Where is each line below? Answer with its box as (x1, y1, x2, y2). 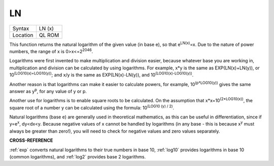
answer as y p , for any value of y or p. (9, 88, 87, 94)
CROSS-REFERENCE (9, 137, 53, 144)
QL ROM (39, 31, 59, 38)
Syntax (12, 25, 29, 32)
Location (12, 31, 33, 38)
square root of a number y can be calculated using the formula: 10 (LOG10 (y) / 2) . (9, 104, 175, 111)
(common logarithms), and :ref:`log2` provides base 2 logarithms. (9, 154, 146, 160)
